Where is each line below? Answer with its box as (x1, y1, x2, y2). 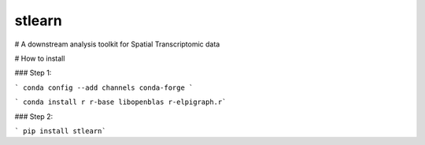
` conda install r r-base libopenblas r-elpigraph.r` (14, 98, 227, 106)
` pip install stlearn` (14, 126, 106, 136)
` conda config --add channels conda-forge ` (14, 83, 194, 92)
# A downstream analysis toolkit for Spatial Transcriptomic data (14, 39, 220, 49)
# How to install (14, 54, 65, 63)
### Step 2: (14, 111, 54, 121)
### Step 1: (14, 68, 52, 78)
